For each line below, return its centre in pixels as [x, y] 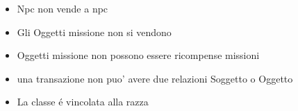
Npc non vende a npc [63, 8]
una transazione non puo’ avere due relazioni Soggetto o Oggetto [155, 78]
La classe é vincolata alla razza [83, 102]
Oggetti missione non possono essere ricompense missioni [138, 55]
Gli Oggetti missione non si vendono [94, 32]
